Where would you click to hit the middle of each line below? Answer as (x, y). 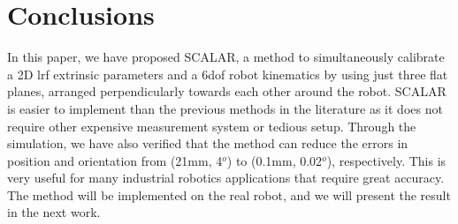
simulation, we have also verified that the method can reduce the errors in (208, 143)
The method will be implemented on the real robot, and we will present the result (229, 194)
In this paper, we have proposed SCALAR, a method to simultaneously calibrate (226, 57)
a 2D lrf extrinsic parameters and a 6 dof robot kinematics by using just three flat (228, 74)
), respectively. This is (386, 160)
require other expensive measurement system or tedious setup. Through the (212, 126)
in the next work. (54, 212)
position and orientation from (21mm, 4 (115, 160)
